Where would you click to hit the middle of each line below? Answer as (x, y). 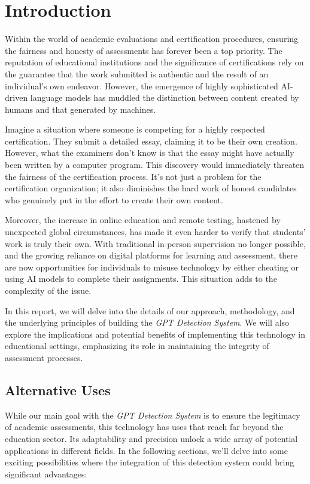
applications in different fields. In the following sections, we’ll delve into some (146, 450)
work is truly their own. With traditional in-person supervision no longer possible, (155, 243)
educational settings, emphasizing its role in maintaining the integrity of (137, 346)
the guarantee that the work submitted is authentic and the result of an (137, 73)
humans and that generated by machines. (80, 109)
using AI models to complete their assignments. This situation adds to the (141, 279)
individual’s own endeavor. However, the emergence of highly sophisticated (142, 85)
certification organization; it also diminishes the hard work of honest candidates (151, 188)
